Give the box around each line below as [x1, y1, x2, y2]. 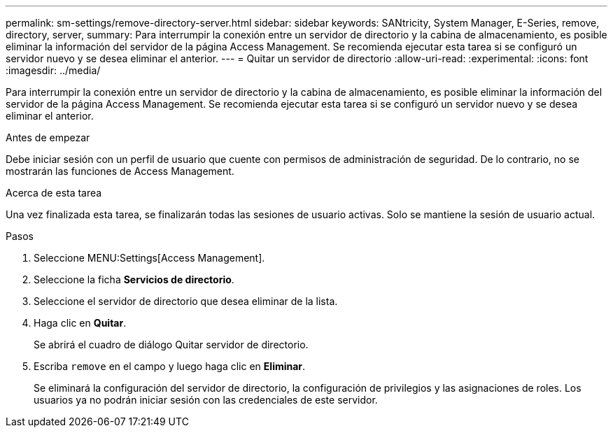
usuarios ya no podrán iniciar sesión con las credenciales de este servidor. [34, 394, 378, 406]
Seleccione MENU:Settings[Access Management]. [34, 252, 265, 264]
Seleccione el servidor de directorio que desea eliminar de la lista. [34, 295, 338, 307]
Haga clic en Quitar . [34, 317, 127, 329]
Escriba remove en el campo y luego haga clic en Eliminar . [34, 360, 306, 372]
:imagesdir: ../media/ [6, 64, 101, 76]
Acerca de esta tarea [6, 187, 102, 199]
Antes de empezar [6, 132, 90, 143]
